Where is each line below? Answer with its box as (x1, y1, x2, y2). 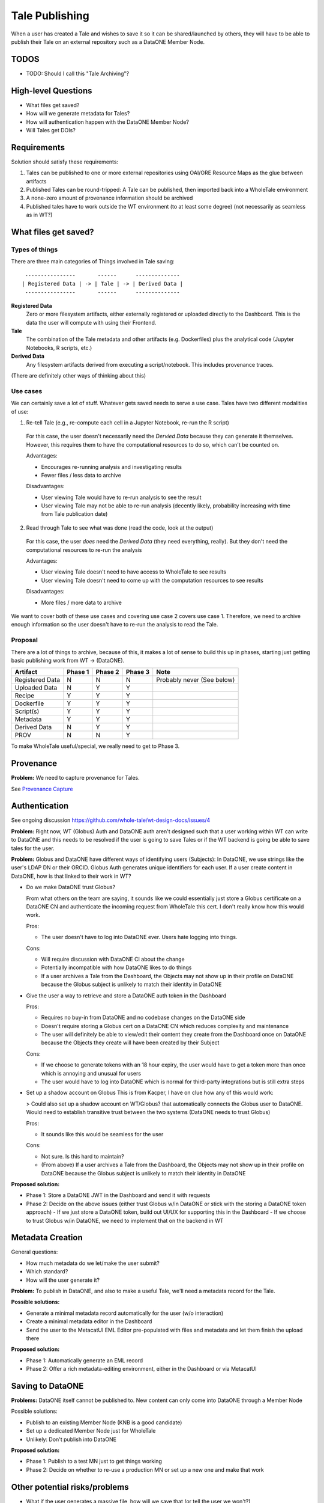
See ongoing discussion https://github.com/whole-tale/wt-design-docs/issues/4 (11, 816, 211, 824)
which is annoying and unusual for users (41, 1070, 141, 1077)
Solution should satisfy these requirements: (11, 158, 119, 165)
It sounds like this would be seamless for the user (41, 1130, 164, 1137)
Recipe (14, 691, 35, 700)
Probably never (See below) (156, 676, 235, 684)
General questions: (11, 1248, 58, 1256)
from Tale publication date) (41, 510, 108, 518)
